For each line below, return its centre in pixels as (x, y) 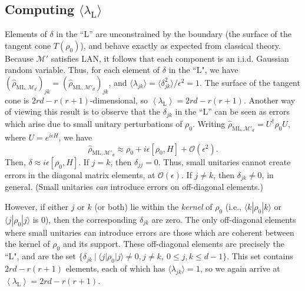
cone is (17, 100)
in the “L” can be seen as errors (233, 111)
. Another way (269, 100)
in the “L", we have (203, 70)
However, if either (37, 206)
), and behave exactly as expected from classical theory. (180, 45)
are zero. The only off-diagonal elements (224, 219)
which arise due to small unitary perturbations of (94, 123)
